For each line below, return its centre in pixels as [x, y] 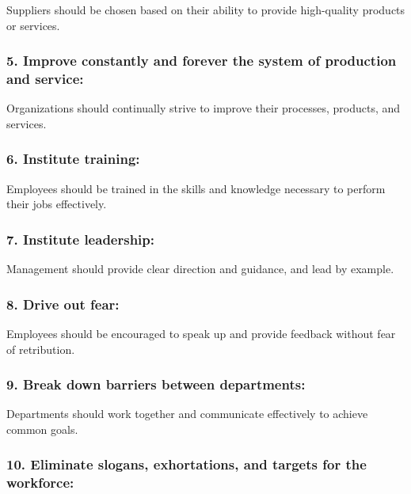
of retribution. [41, 349]
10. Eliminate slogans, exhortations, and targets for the [186, 464]
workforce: [40, 483]
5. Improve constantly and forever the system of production [202, 61]
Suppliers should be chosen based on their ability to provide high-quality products [206, 9]
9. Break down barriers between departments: [156, 384]
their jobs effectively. [57, 204]
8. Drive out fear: [63, 304]
